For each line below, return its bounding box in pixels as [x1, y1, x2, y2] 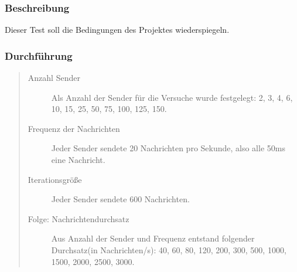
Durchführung [5, 48, 73, 63]
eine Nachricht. [51, 154, 105, 165]
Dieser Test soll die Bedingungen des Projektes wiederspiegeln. [5, 23, 230, 36]
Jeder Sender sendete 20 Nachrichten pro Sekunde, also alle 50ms [51, 142, 285, 154]
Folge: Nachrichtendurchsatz [28, 212, 129, 225]
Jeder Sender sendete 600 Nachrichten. [51, 193, 190, 205]
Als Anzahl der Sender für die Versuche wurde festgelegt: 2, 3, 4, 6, [51, 91, 293, 103]
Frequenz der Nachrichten [28, 122, 120, 134]
